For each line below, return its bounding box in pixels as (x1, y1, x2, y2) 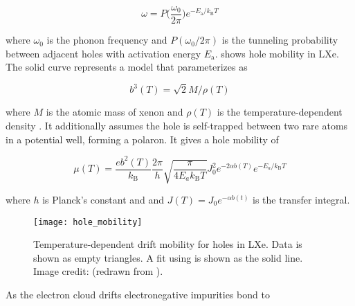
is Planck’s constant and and (42, 192, 165, 207)
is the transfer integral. (253, 192, 350, 207)
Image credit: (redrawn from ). (33, 264, 163, 278)
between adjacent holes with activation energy (6, 46, 201, 60)
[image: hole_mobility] (33, 217, 143, 227)
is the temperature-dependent (217, 105, 343, 119)
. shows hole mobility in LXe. (215, 46, 339, 60)
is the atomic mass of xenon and (46, 105, 183, 119)
